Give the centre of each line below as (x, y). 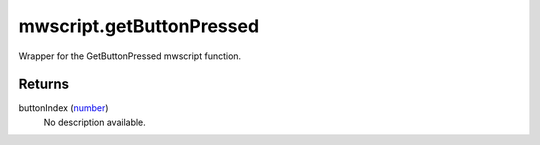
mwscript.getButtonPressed (139, 26)
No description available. (95, 122)
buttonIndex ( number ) (63, 108)
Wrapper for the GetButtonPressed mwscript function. (130, 56)
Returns (44, 84)
